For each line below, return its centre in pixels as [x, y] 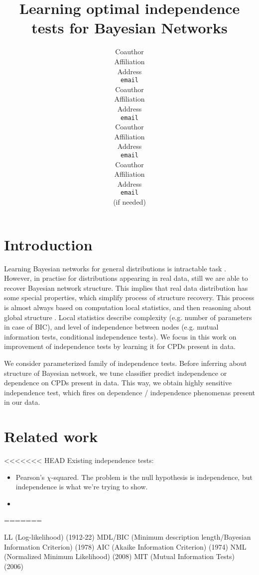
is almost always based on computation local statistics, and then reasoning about [128, 307]
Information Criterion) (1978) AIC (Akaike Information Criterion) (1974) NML [125, 546]
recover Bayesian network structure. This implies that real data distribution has [126, 287]
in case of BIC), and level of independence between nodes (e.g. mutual [111, 327]
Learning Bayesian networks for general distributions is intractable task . [115, 268]
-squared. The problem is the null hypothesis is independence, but [152, 477]
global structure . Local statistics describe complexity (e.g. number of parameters [128, 317]
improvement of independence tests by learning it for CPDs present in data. [120, 346]
